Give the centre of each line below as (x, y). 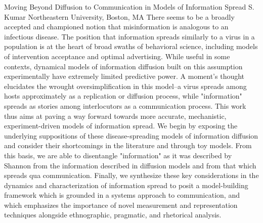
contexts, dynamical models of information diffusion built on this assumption (123, 66)
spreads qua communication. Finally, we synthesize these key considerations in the (131, 175)
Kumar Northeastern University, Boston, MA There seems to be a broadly (119, 16)
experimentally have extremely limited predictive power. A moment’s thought (124, 76)
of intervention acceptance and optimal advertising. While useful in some (117, 56)
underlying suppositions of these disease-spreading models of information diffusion (131, 135)
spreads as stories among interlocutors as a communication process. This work (125, 105)
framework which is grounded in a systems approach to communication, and (122, 195)
